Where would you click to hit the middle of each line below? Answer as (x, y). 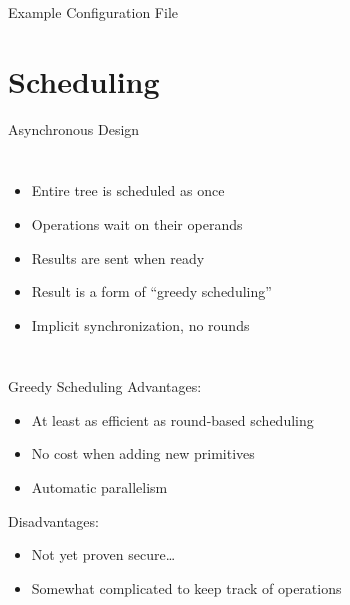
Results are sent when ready (118, 257)
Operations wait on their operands (137, 223)
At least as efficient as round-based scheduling (172, 419)
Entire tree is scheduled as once (128, 190)
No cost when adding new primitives (143, 453)
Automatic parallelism (99, 487)
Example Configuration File (93, 12)
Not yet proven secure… (103, 554)
